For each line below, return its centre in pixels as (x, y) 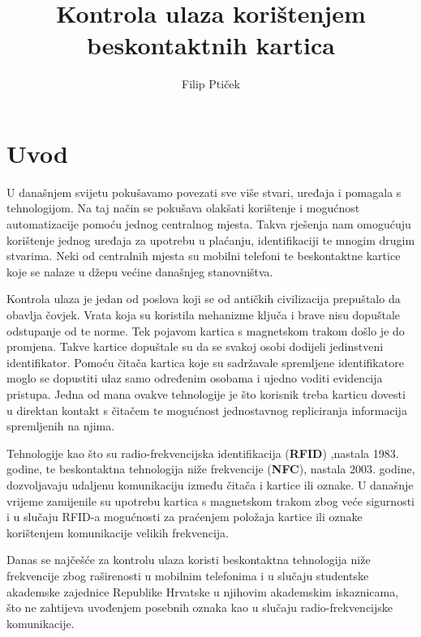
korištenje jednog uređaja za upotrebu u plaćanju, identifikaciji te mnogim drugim (211, 239)
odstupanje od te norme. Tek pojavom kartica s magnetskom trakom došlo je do (206, 330)
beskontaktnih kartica (211, 45)
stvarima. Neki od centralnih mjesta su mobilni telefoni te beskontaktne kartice (204, 256)
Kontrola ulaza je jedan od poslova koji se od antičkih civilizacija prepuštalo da (204, 299)
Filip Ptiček (211, 84)
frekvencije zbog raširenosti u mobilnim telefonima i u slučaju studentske (188, 575)
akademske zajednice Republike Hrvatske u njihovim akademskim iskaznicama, (203, 591)
